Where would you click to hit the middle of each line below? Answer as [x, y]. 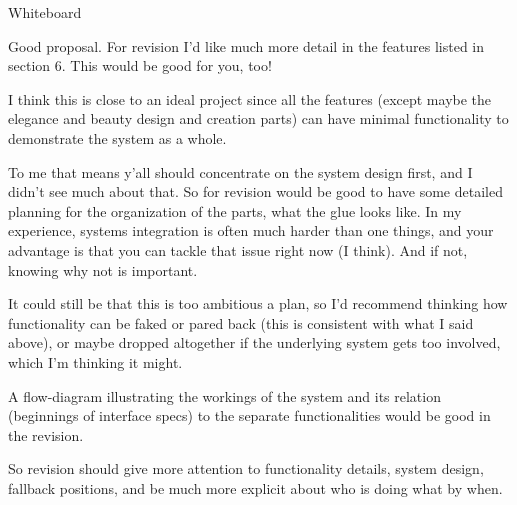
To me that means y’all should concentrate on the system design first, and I [240, 171]
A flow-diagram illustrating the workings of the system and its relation [224, 395]
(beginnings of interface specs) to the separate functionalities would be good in [249, 415]
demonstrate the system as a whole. [117, 137]
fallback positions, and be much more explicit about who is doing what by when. [255, 487]
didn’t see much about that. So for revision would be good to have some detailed [255, 191]
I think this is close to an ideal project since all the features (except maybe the [250, 98]
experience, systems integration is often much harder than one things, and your [251, 230]
